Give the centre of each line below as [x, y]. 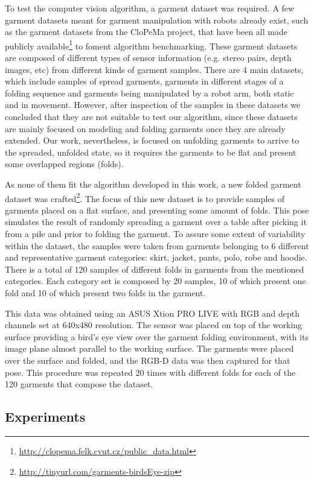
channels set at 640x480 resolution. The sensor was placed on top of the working [154, 325]
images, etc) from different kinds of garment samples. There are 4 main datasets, [154, 69]
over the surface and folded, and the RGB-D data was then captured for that [148, 360]
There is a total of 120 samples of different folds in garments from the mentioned [155, 269]
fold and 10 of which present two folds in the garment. [105, 292]
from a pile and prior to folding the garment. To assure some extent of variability [155, 233]
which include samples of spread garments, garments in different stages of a [144, 81]
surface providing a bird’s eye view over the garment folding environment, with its [157, 336]
